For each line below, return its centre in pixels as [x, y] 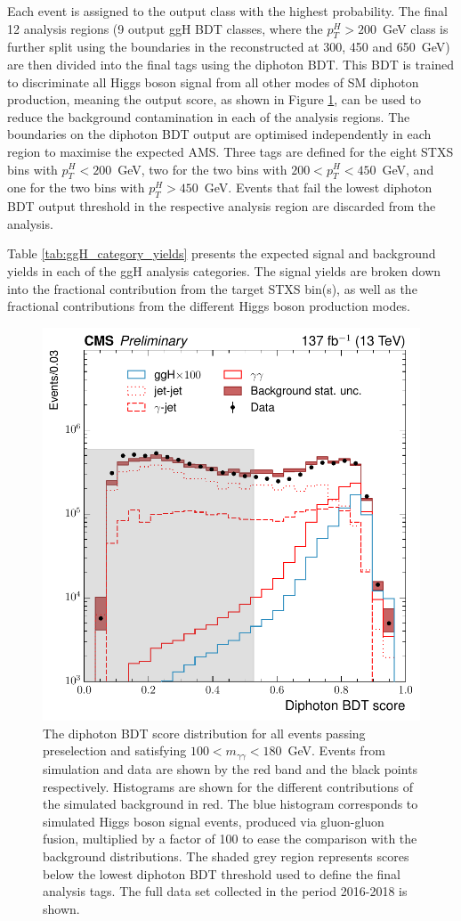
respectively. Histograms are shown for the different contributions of [228, 786]
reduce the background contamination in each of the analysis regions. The [209, 116]
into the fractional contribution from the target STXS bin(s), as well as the [212, 288]
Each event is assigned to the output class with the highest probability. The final [227, 11]
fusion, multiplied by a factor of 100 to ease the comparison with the [230, 839]
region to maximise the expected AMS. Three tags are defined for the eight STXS [230, 151]
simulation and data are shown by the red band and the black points [230, 768]
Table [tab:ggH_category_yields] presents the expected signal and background [222, 253]
